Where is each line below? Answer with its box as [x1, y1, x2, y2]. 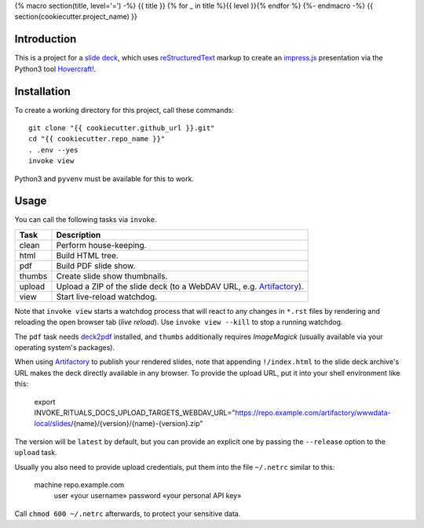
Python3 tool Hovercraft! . [14, 64, 97, 74]
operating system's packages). [14, 343, 115, 352]
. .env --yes [28, 145, 79, 155]
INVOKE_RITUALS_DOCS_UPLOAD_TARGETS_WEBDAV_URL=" [34, 408, 236, 417]
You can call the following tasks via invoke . [14, 215, 157, 224]
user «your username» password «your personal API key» [53, 491, 242, 501]
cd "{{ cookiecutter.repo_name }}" [28, 134, 166, 144]
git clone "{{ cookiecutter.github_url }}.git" [28, 123, 215, 133]
